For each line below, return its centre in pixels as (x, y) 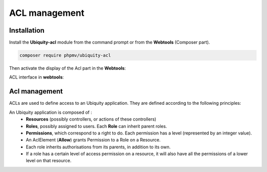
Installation (27, 30)
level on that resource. (49, 161)
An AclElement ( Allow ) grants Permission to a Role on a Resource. (93, 140)
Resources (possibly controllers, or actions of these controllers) (91, 119)
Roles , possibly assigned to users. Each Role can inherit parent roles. (97, 126)
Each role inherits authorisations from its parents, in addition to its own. (98, 147)
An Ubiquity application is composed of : (51, 112)
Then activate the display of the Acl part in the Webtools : (67, 68)
